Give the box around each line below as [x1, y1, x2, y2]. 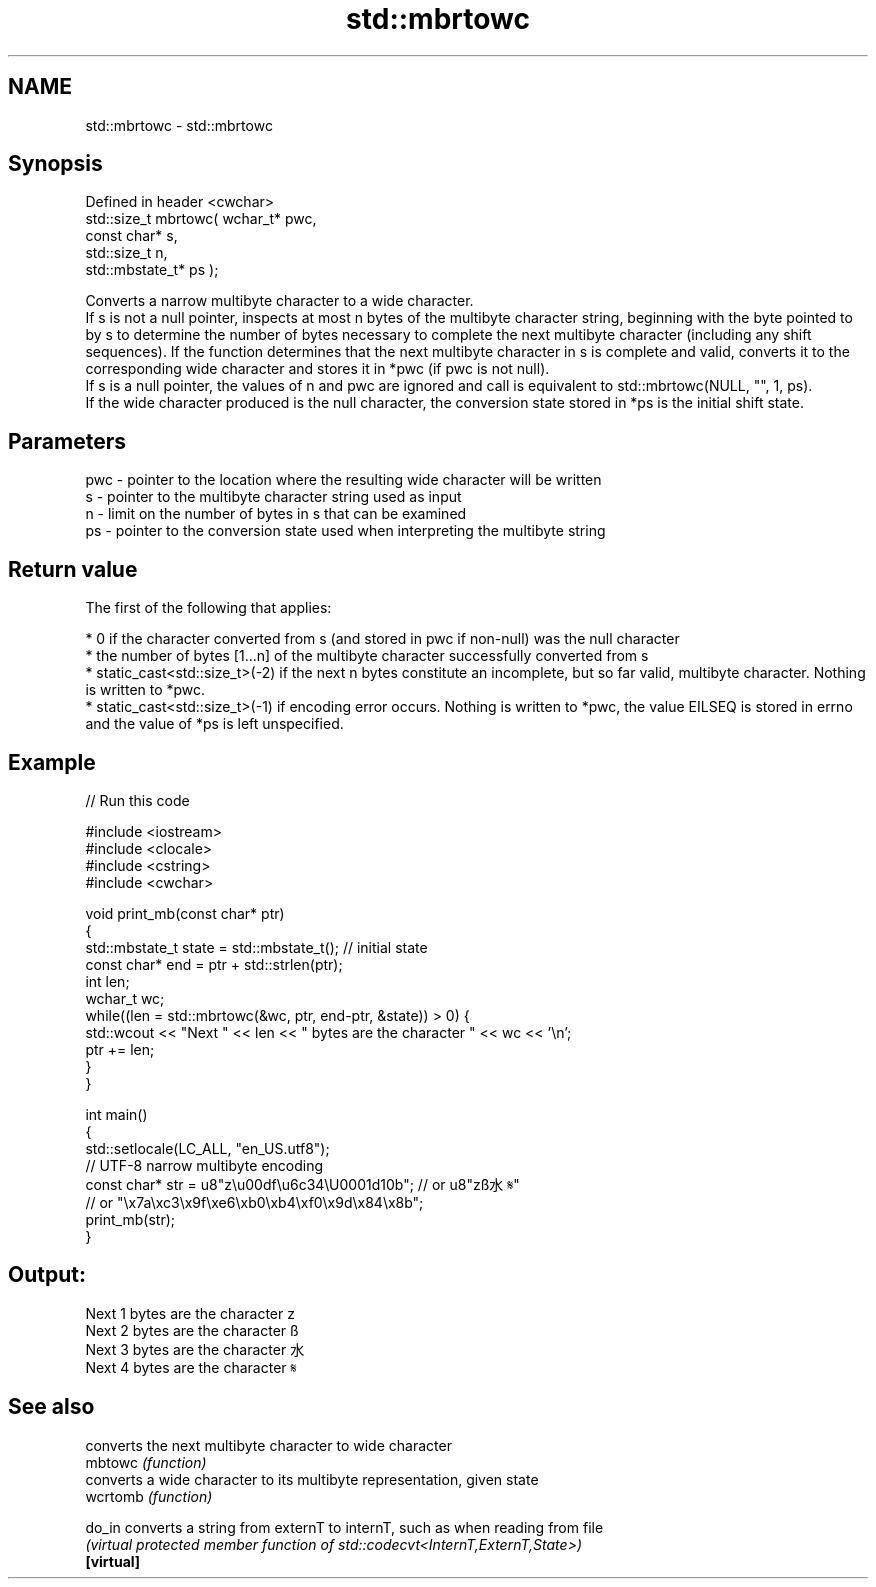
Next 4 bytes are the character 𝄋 [85, 1358, 297, 1376]
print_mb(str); [85, 1210, 175, 1228]
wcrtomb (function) [85, 1487, 213, 1505]
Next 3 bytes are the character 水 [85, 1340, 305, 1358]
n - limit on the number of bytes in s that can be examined [85, 505, 467, 523]
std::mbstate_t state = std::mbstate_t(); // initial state [85, 938, 428, 956]
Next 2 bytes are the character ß [85, 1321, 299, 1339]
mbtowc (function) [85, 1453, 207, 1471]
